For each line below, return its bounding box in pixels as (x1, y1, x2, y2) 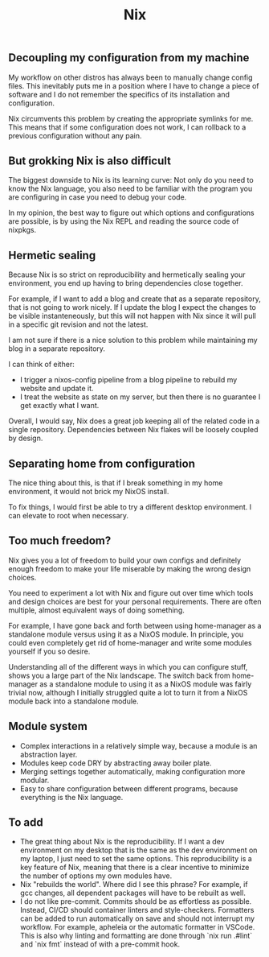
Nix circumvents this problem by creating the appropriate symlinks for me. (8, 113, 254, 123)
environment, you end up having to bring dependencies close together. (8, 278, 243, 288)
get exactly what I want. (19, 401, 100, 410)
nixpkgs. (8, 225, 37, 235)
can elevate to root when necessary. (8, 511, 129, 521)
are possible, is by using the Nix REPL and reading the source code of (8, 217, 239, 226)
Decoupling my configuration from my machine (8, 51, 250, 65)
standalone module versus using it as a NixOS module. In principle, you (8, 629, 244, 639)
